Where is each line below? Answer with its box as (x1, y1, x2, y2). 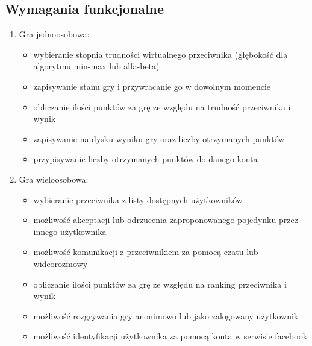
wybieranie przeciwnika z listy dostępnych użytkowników (33, 193, 243, 206)
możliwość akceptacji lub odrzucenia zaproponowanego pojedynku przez (33, 213, 298, 226)
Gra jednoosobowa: (19, 28, 90, 40)
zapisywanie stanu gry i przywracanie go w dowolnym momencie (33, 80, 270, 92)
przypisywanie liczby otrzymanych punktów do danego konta (33, 153, 258, 165)
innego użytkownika (33, 225, 107, 237)
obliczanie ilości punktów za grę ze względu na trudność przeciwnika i (33, 100, 291, 113)
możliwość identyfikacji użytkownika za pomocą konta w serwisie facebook (33, 330, 308, 342)
